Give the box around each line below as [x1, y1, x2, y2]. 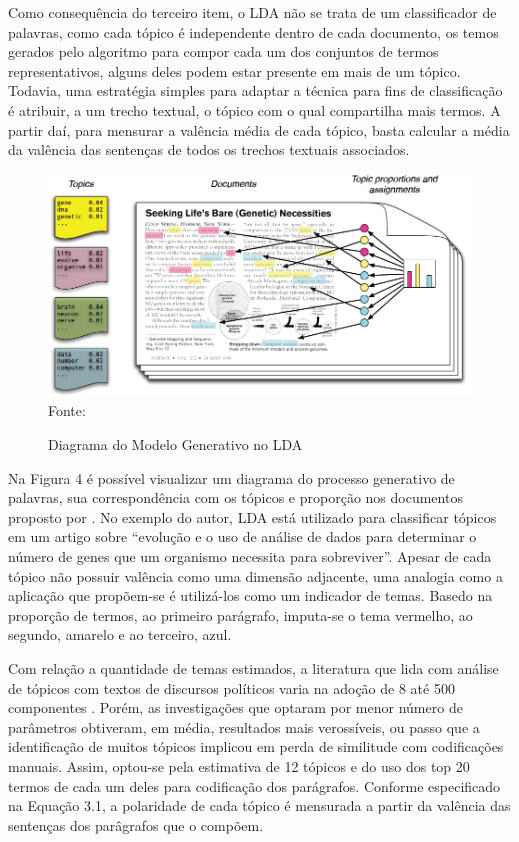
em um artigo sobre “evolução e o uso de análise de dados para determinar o [8, 526, 477, 547]
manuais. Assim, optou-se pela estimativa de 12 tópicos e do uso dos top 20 [8, 755, 470, 776]
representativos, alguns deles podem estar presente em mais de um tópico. [8, 60, 461, 81]
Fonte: [48, 400, 86, 421]
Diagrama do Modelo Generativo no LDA [48, 434, 303, 455]
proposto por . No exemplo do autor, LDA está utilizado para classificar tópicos [8, 506, 497, 527]
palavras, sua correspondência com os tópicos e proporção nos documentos [8, 487, 463, 508]
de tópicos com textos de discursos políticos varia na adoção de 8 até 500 [8, 677, 455, 698]
